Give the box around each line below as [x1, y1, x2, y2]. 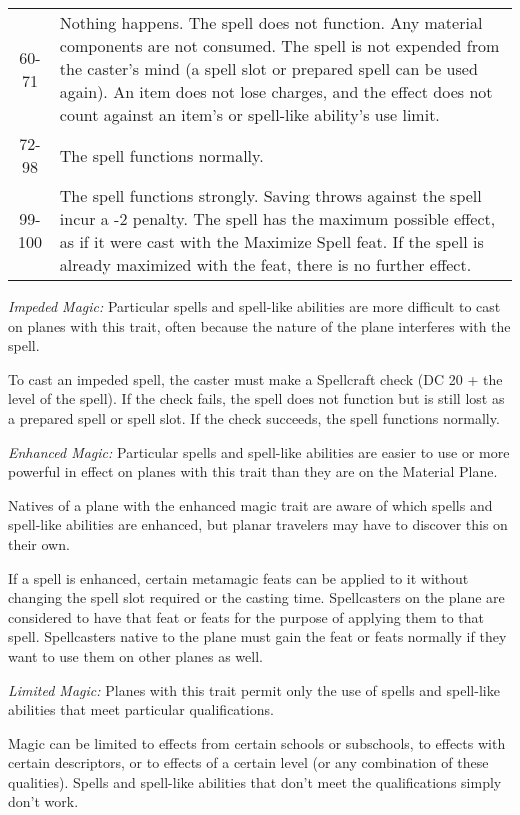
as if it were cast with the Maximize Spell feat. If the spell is [59, 230, 484, 253]
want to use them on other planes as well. [8, 645, 263, 666]
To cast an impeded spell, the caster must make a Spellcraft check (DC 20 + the [8, 368, 503, 389]
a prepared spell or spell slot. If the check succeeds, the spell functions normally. [8, 407, 500, 428]
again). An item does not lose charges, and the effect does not [59, 80, 493, 103]
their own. [8, 533, 70, 554]
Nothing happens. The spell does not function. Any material [59, 11, 483, 34]
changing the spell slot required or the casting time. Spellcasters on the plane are [8, 587, 505, 608]
